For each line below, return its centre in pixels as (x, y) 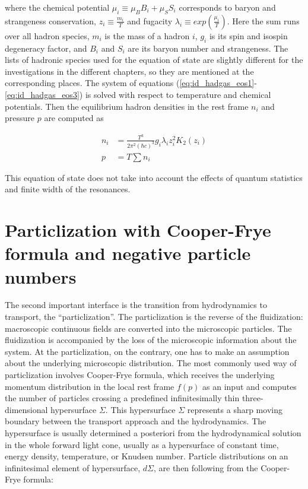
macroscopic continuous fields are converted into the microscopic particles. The (148, 328)
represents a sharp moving (235, 409)
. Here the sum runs (263, 20)
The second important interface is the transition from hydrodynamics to (136, 305)
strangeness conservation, (50, 20)
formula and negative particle (128, 253)
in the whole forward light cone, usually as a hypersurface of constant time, (142, 444)
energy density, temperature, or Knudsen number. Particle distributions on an (147, 456)
